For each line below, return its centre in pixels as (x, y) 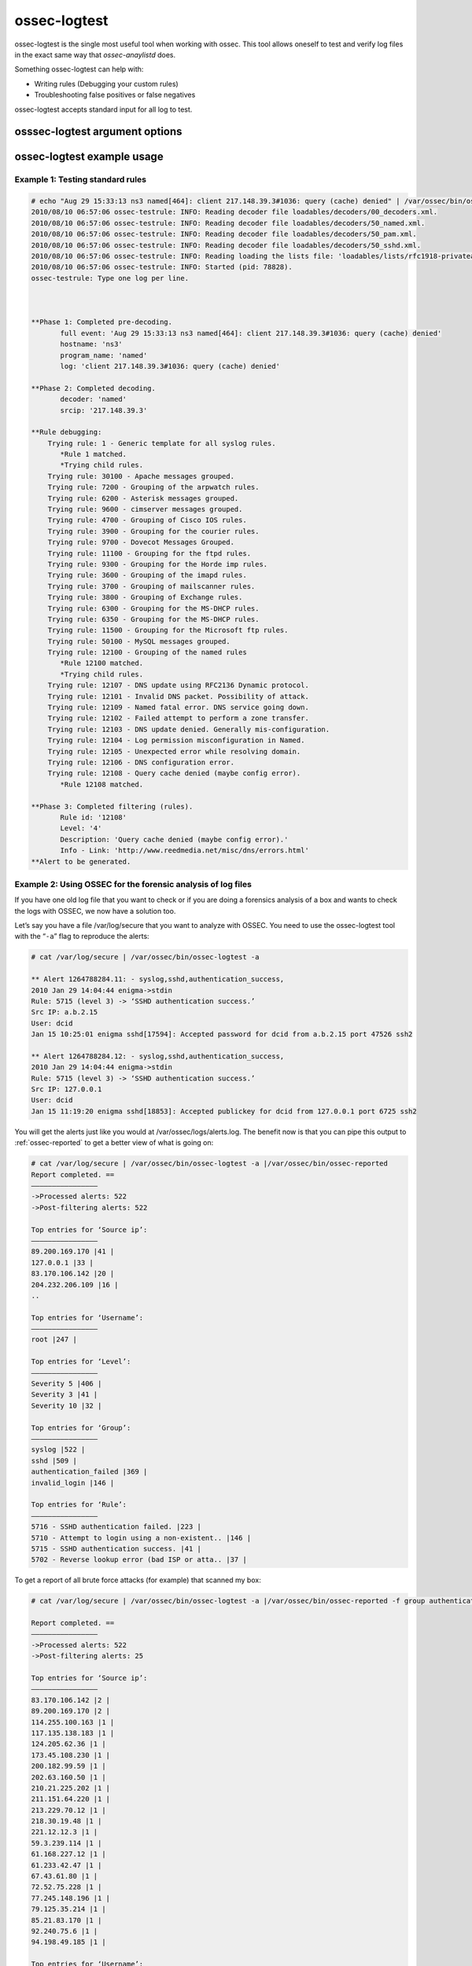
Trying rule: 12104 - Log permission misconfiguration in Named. (176, 740)
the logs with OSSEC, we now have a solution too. (95, 911)
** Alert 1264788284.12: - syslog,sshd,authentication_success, (158, 1056)
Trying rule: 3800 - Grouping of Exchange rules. (145, 597)
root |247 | (54, 1340)
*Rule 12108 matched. (102, 784)
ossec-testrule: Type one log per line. (110, 278)
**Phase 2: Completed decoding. (94, 388)
